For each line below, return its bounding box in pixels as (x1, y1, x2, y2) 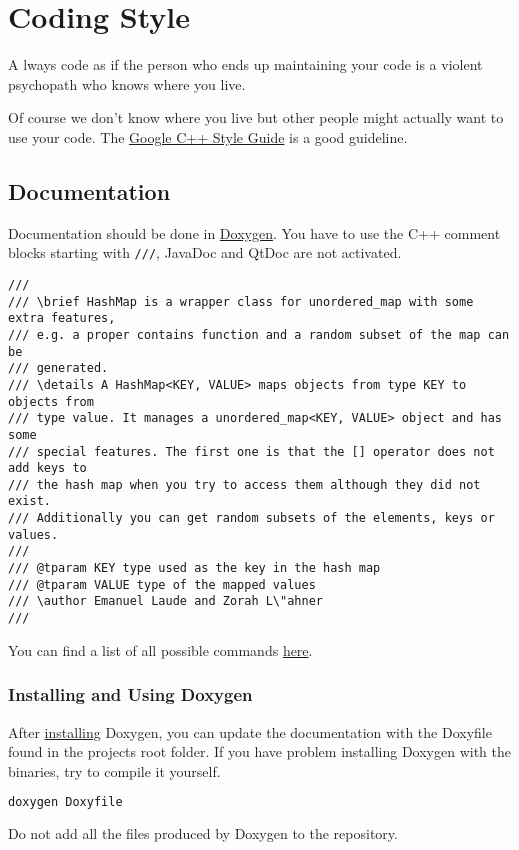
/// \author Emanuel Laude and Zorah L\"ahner (8, 594, 323, 609)
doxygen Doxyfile (8, 795, 123, 810)
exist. (8, 494, 51, 509)
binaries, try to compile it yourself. (8, 760, 221, 781)
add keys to (8, 461, 87, 476)
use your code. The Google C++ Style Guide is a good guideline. (8, 126, 408, 147)
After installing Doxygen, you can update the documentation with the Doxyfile (8, 721, 492, 742)
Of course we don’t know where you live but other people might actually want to (8, 107, 504, 128)
